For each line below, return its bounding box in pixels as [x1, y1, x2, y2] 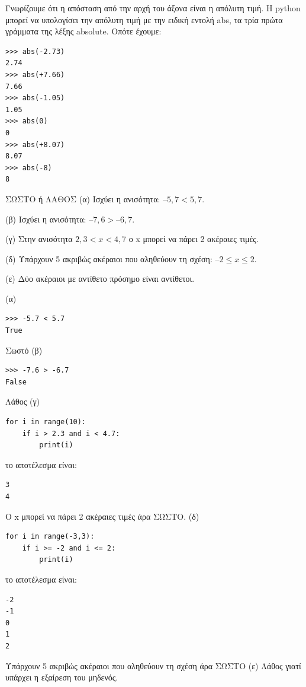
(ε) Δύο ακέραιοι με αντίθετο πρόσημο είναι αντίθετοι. [5, 272, 195, 285]
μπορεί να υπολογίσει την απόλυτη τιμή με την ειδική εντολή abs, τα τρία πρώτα [5, 13, 283, 26]
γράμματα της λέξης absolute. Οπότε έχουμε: [5, 25, 162, 37]
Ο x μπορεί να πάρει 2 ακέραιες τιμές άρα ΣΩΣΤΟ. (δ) [5, 510, 199, 522]
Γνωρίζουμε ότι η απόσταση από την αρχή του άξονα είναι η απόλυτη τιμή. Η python [5, 2, 301, 14]
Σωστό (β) [5, 343, 43, 356]
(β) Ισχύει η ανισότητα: [5, 212, 86, 225]
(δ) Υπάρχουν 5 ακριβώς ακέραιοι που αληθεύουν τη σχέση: [5, 252, 212, 265]
